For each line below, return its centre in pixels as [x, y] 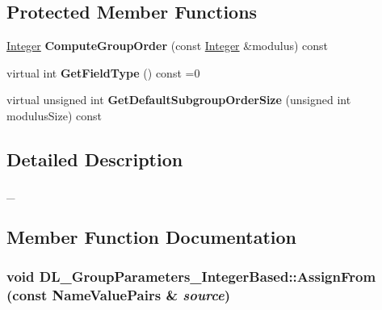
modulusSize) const [54, 115]
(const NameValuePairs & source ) [119, 295]
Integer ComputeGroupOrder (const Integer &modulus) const [168, 46]
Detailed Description [95, 159]
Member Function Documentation [152, 236]
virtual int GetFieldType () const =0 [103, 72]
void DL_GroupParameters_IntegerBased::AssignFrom [191, 276]
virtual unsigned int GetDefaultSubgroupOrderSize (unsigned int [179, 100]
